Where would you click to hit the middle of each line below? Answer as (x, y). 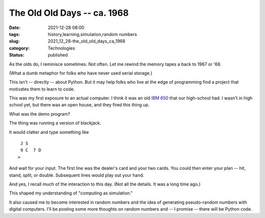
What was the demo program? (40, 114)
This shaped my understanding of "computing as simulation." (71, 193)
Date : (15, 28)
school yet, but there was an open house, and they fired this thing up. (79, 105)
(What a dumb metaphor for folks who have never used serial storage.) (81, 73)
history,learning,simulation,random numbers (93, 34)
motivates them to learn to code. (42, 89)
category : (19, 48)
